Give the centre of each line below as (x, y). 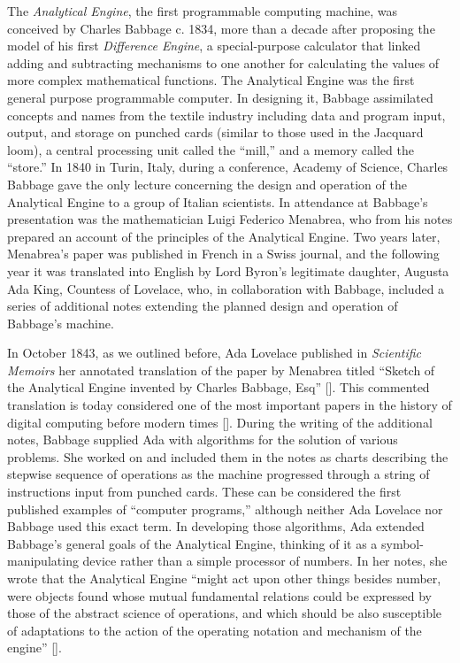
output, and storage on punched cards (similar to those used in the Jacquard (215, 132)
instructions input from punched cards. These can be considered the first (204, 492)
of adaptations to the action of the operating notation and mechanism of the (215, 630)
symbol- (402, 543)
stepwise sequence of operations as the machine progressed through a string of (218, 474)
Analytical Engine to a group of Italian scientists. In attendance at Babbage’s (218, 201)
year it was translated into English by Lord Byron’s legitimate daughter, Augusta (228, 270)
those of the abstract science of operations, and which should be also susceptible (225, 613)
